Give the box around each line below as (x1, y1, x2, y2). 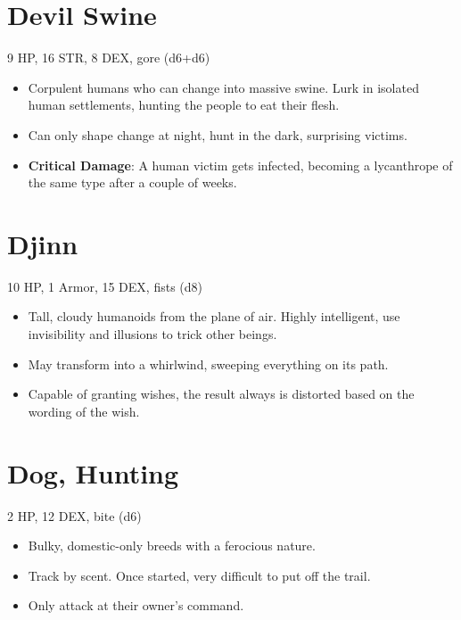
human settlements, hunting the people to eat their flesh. (28, 95, 340, 114)
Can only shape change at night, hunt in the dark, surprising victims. (28, 125, 407, 144)
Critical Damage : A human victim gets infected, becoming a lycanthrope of (28, 155, 453, 174)
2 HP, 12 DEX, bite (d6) (7, 506, 142, 525)
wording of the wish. (28, 401, 140, 420)
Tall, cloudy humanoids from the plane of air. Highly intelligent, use (28, 307, 400, 326)
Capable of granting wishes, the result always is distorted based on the (28, 384, 415, 403)
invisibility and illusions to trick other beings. (28, 325, 277, 343)
